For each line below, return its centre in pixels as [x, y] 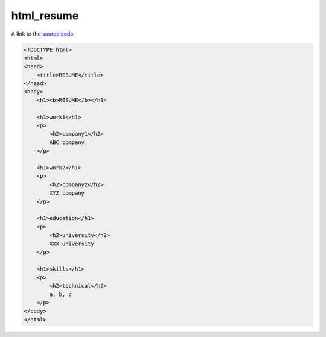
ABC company [67, 142]
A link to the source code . [43, 34]
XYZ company [67, 193]
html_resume [45, 16]
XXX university [72, 244]
